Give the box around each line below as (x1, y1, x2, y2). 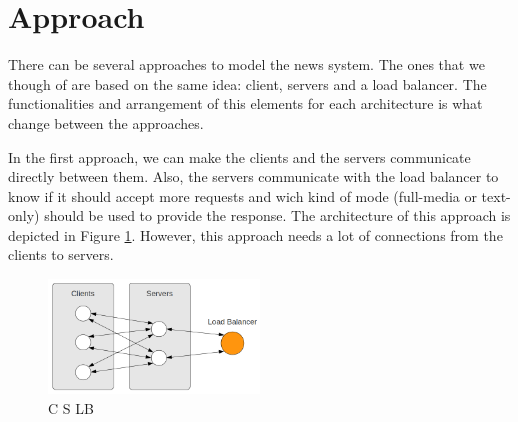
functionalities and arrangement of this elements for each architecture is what (8, 93, 483, 114)
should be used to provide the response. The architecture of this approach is (44, 205, 511, 226)
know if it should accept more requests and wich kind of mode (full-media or (8, 185, 477, 206)
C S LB (48, 397, 94, 418)
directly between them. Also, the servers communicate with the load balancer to (8, 166, 499, 187)
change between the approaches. (8, 112, 204, 133)
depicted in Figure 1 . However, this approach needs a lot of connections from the (8, 224, 503, 245)
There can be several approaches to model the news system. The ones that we (8, 54, 485, 75)
